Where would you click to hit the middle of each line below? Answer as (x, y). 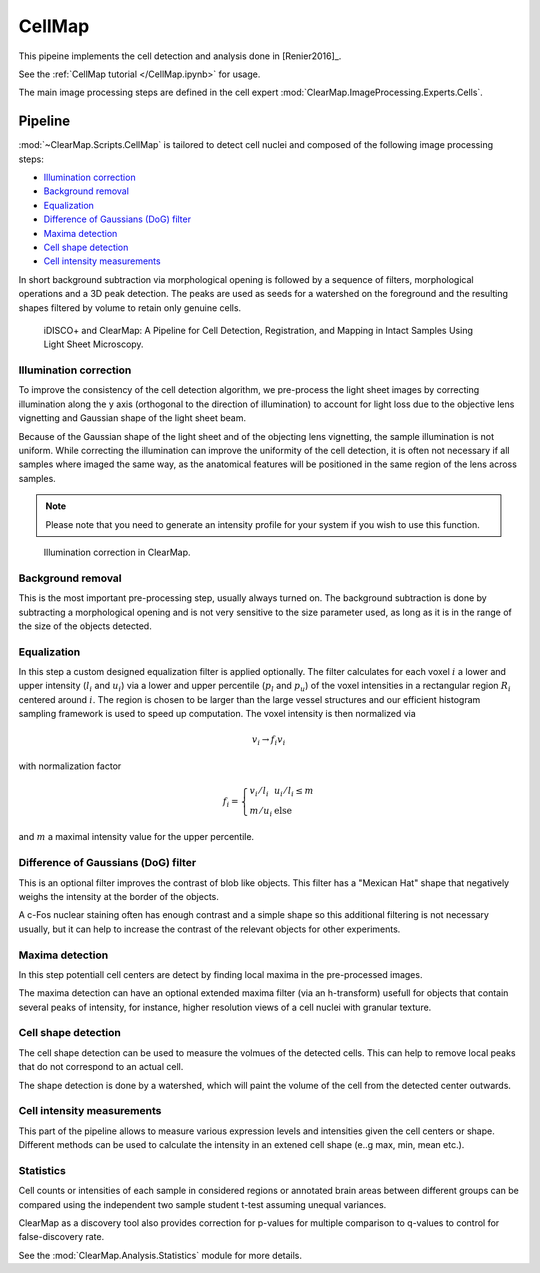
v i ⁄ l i (259, 792)
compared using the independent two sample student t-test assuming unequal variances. (202, 1204)
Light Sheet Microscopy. (93, 344)
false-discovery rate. (61, 1237)
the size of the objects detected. (85, 626)
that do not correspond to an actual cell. (101, 1067)
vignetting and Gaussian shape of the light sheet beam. (132, 418)
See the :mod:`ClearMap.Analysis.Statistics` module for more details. (160, 1255)
